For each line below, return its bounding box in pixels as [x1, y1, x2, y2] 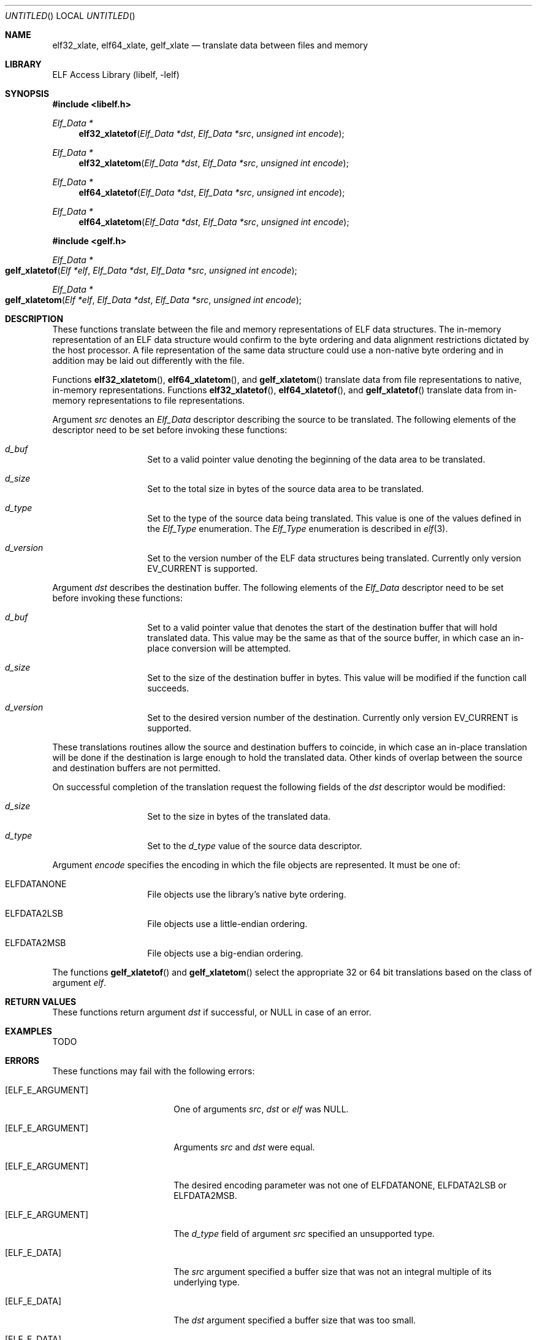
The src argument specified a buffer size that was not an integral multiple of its [173, 1266, 492, 1277]
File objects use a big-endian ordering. [147, 948, 303, 958]
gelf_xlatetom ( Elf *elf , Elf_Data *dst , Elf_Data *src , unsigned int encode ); [5, 295, 302, 305]
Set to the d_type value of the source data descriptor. [147, 841, 362, 851]
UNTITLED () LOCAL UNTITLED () [5, 10, 135, 21]
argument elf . [52, 977, 107, 988]
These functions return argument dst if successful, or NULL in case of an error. [52, 1007, 371, 1017]
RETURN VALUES [5, 996, 77, 1007]
